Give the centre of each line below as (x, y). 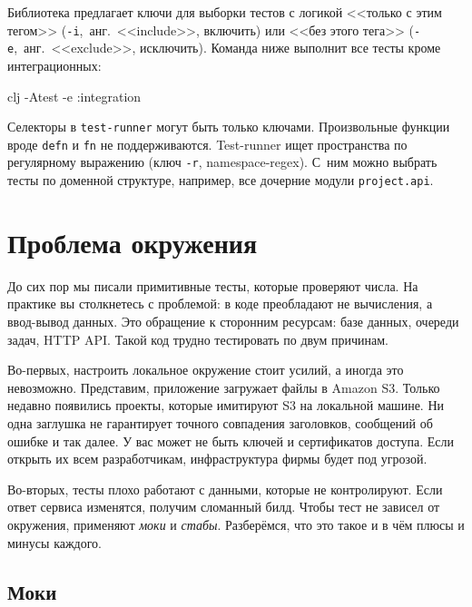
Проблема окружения (133, 242)
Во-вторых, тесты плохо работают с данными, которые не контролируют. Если (225, 489)
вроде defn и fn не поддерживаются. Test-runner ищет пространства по (207, 144)
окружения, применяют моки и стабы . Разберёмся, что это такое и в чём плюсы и (236, 524)
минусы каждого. (55, 542)
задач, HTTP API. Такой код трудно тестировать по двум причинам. (198, 339)
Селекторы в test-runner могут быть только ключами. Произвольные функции (229, 127)
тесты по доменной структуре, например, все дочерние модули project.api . (221, 180)
